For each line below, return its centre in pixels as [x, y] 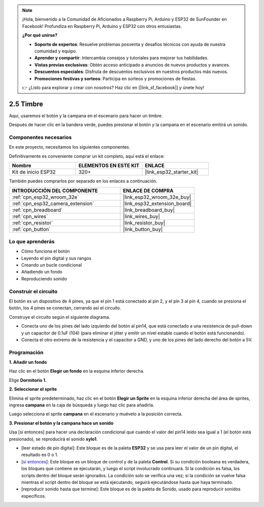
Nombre [22, 166]
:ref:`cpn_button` [31, 229]
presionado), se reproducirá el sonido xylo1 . [53, 439]
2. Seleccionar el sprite [33, 389]
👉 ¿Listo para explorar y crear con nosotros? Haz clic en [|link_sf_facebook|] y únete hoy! [113, 87]
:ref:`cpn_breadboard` [37, 210]
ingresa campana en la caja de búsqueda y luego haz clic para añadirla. [82, 405]
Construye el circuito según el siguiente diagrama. [60, 317]
